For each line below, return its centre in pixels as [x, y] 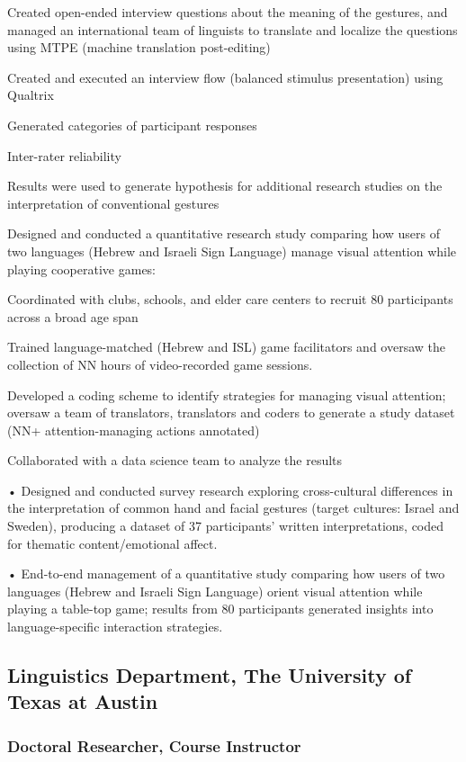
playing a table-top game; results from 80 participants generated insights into [220, 609]
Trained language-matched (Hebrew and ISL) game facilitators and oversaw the [226, 347]
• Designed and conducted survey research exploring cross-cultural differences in [230, 490]
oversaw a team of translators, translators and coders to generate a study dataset [231, 412]
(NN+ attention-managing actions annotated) [134, 430]
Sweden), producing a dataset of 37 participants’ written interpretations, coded [226, 526]
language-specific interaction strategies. [115, 627]
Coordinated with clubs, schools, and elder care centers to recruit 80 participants [230, 299]
